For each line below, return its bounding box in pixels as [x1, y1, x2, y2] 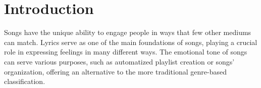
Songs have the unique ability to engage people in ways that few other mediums [4, 27, 251, 37]
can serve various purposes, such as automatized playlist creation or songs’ [4, 56, 235, 66]
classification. [4, 76, 45, 86]
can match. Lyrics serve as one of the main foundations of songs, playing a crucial [4, 36, 257, 47]
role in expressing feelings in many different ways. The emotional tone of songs [4, 46, 247, 57]
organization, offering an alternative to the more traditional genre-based [4, 66, 227, 76]
